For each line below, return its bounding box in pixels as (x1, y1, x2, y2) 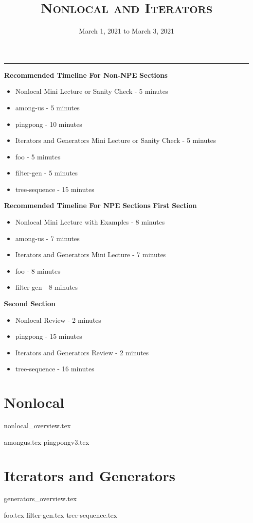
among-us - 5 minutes (15, 102, 80, 112)
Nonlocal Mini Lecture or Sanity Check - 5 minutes (15, 86, 168, 96)
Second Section (4, 298, 55, 309)
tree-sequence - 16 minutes (15, 364, 94, 374)
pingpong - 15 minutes (15, 331, 82, 341)
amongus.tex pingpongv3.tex (4, 436, 90, 447)
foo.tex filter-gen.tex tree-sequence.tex (4, 510, 117, 520)
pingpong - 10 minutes (15, 119, 82, 129)
